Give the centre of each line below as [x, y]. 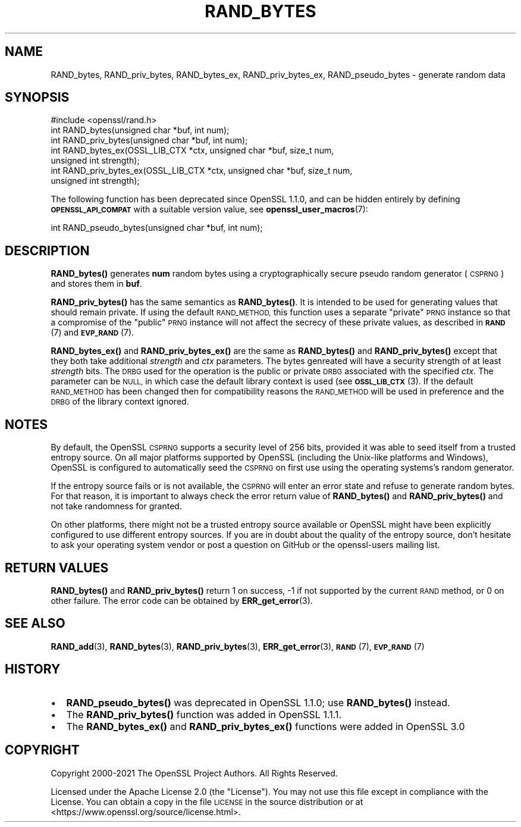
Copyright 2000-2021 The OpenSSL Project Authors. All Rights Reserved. [194, 773]
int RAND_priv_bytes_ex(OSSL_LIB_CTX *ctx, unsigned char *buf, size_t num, [202, 171]
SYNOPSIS [37, 98]
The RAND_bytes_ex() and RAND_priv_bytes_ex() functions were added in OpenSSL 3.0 [266, 726]
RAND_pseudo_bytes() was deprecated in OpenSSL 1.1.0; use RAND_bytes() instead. [258, 702]
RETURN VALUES [57, 568]
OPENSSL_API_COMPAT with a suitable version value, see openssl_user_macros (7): [209, 209]
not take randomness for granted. [116, 506]
